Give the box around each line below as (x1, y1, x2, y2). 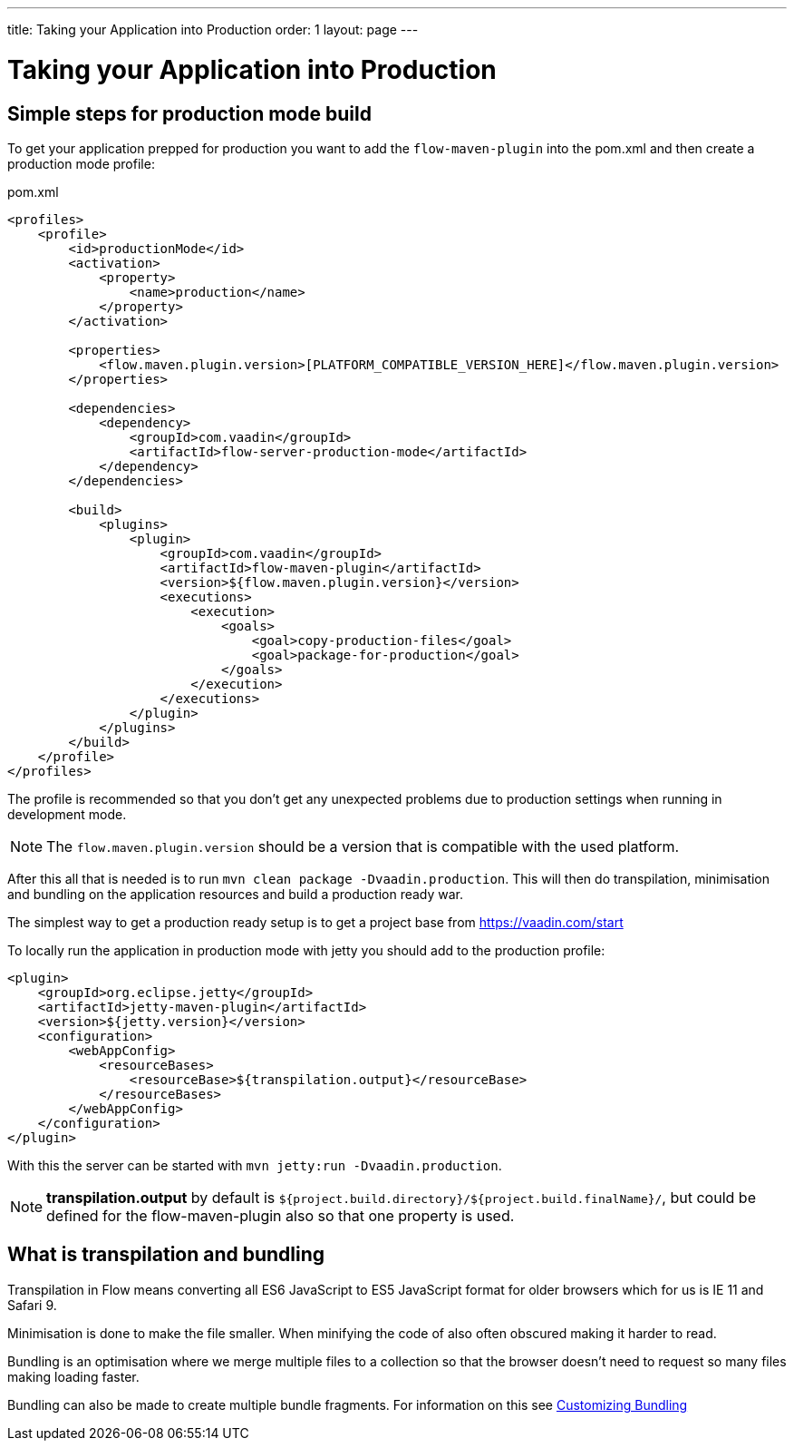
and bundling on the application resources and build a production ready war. (7, 885, 464, 902)
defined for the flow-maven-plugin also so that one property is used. (46, 1206, 515, 1225)
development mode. (7, 806, 127, 822)
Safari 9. (7, 1296, 57, 1313)
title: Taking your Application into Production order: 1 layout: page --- (7, 22, 419, 37)
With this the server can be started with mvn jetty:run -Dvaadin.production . (7, 1157, 502, 1173)
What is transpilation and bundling (7, 1243, 325, 1267)
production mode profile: (7, 155, 155, 171)
